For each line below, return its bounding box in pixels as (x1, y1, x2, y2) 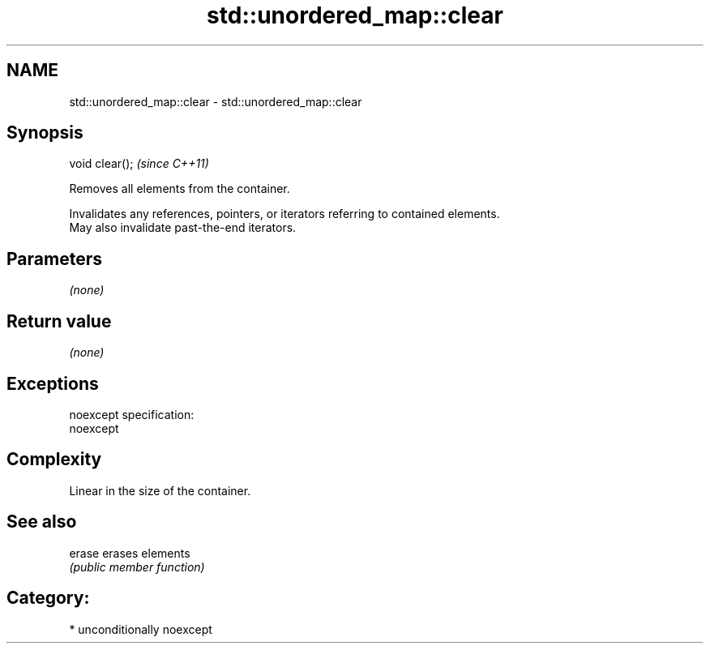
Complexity (6, 449, 102, 470)
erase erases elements (69, 545, 190, 560)
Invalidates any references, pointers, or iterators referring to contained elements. (69, 207, 500, 221)
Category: (6, 588, 90, 609)
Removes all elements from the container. (69, 182, 290, 196)
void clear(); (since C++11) (69, 156, 209, 171)
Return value (6, 310, 112, 331)
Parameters (6, 248, 102, 269)
